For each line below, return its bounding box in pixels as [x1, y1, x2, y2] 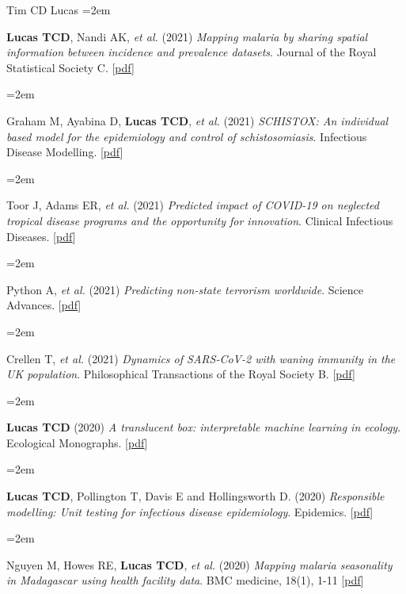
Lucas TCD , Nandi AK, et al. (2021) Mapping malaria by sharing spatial [6, 28, 368, 44]
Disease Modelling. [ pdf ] [6, 144, 123, 160]
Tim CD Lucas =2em [6, 2, 111, 17]
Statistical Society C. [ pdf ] [6, 59, 135, 75]
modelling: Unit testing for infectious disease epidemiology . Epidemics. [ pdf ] [6, 503, 374, 519]
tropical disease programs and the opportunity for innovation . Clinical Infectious [6, 212, 393, 228]
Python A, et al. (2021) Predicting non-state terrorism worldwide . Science [6, 281, 364, 297]
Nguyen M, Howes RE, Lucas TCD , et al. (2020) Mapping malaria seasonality [6, 556, 393, 573]
